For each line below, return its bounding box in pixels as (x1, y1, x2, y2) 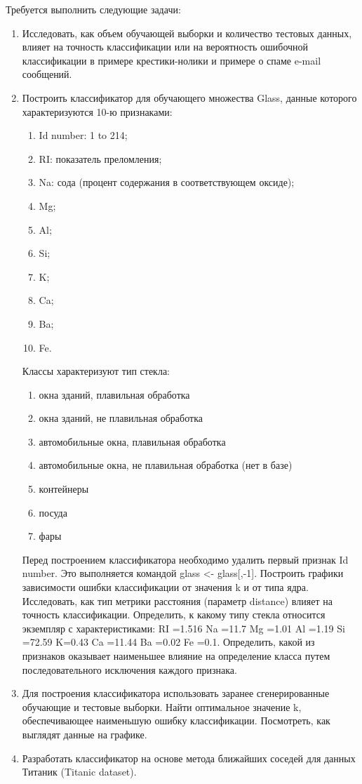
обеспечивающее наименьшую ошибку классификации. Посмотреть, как (22, 713, 330, 728)
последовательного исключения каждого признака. (22, 662, 237, 677)
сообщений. (22, 67, 72, 81)
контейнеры (39, 481, 89, 496)
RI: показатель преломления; (39, 151, 162, 166)
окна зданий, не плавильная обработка (39, 411, 203, 425)
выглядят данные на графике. (22, 726, 147, 741)
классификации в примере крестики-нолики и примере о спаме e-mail (22, 53, 321, 67)
